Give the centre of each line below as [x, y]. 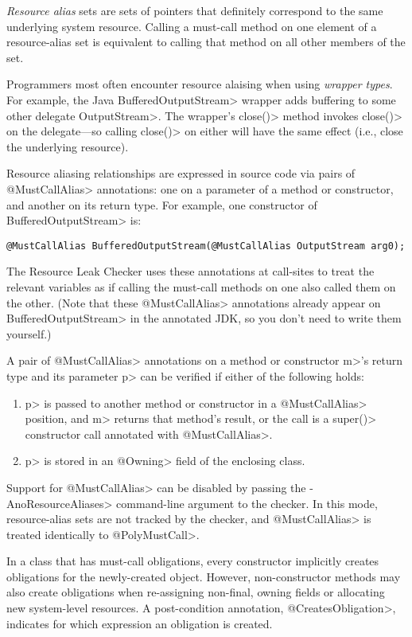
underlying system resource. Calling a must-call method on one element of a [192, 26]
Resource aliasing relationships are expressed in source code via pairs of [181, 173]
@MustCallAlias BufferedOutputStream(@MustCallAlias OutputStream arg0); [206, 246]
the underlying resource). [68, 146]
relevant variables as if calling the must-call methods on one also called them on [201, 286]
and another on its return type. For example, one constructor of [162, 204]
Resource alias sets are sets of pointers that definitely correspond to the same [195, 10]
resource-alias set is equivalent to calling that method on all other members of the [206, 42]
